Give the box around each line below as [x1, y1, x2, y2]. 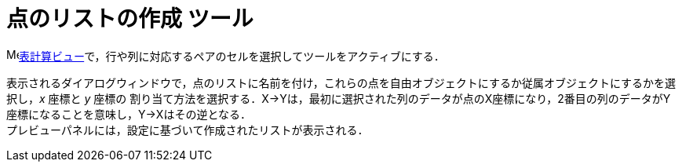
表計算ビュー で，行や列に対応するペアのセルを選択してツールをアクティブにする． [19, 49, 445, 63]
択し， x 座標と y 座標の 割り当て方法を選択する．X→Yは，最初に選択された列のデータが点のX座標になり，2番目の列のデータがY [6, 91, 671, 105]
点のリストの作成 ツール [6, 5, 253, 32]
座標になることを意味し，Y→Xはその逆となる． [6, 107, 251, 121]
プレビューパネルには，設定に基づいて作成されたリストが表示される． [6, 122, 369, 137]
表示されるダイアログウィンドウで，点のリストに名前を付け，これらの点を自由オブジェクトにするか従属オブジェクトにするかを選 [6, 75, 677, 89]
